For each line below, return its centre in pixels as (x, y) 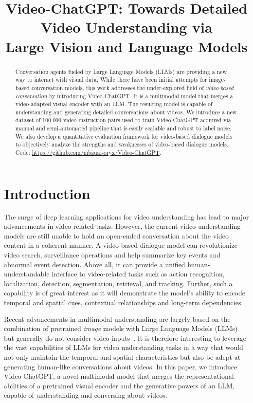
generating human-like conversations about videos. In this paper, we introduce (121, 366)
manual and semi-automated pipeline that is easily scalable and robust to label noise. (123, 128)
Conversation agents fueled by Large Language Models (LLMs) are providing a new (121, 71)
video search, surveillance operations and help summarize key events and (112, 255)
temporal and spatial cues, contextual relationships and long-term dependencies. (124, 302)
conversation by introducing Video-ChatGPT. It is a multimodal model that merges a (124, 96)
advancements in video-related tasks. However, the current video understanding (122, 226)
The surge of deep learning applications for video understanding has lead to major (126, 216)
